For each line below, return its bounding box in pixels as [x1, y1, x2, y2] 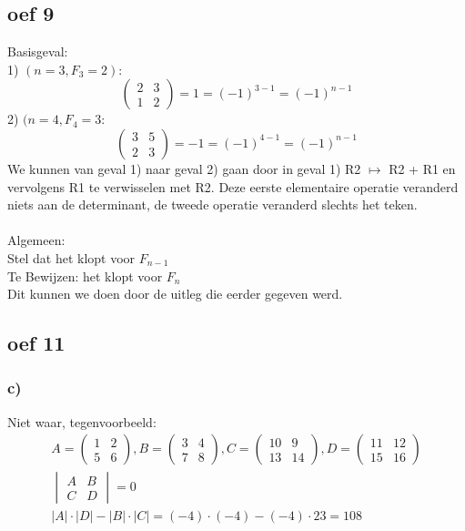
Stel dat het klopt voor [7, 248, 136, 267]
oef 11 [7, 329, 66, 357]
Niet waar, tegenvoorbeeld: [7, 412, 157, 431]
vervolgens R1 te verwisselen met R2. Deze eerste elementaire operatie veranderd [7, 177, 459, 196]
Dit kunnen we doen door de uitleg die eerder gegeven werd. [7, 284, 343, 303]
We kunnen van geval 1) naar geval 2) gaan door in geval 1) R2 [7, 158, 361, 178]
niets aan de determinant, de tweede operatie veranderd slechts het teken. [7, 195, 418, 214]
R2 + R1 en [389, 158, 456, 178]
